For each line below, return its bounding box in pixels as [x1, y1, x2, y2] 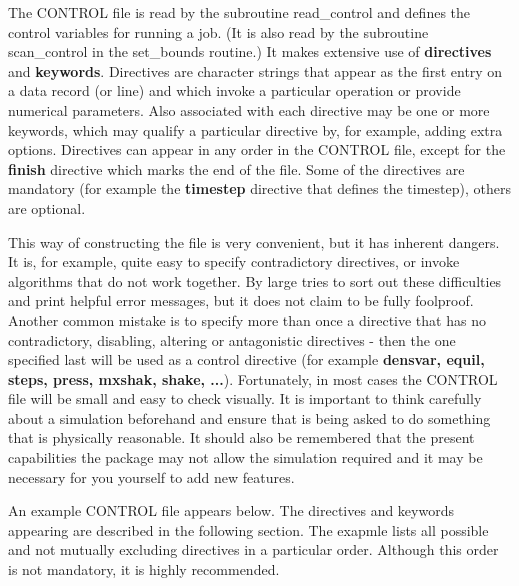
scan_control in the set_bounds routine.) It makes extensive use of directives [8, 41, 492, 62]
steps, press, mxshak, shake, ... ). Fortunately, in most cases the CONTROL [8, 368, 498, 389]
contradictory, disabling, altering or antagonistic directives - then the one [8, 329, 456, 350]
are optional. [8, 197, 86, 218]
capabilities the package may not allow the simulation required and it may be [8, 447, 483, 468]
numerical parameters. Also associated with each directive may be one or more [8, 99, 490, 120]
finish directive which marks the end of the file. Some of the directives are [8, 158, 465, 179]
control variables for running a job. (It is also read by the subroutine [8, 21, 429, 42]
